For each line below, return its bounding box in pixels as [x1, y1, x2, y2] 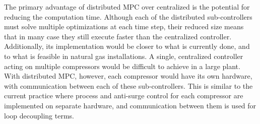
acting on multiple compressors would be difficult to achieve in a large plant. [4, 60, 240, 71]
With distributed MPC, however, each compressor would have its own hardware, [4, 71, 252, 81]
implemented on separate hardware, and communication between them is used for [4, 100, 256, 110]
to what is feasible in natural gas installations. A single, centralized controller [4, 50, 243, 61]
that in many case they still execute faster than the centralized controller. [4, 31, 232, 41]
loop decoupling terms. [4, 110, 74, 120]
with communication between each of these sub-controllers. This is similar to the [4, 80, 253, 91]
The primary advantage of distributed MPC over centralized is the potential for [4, 2, 250, 12]
